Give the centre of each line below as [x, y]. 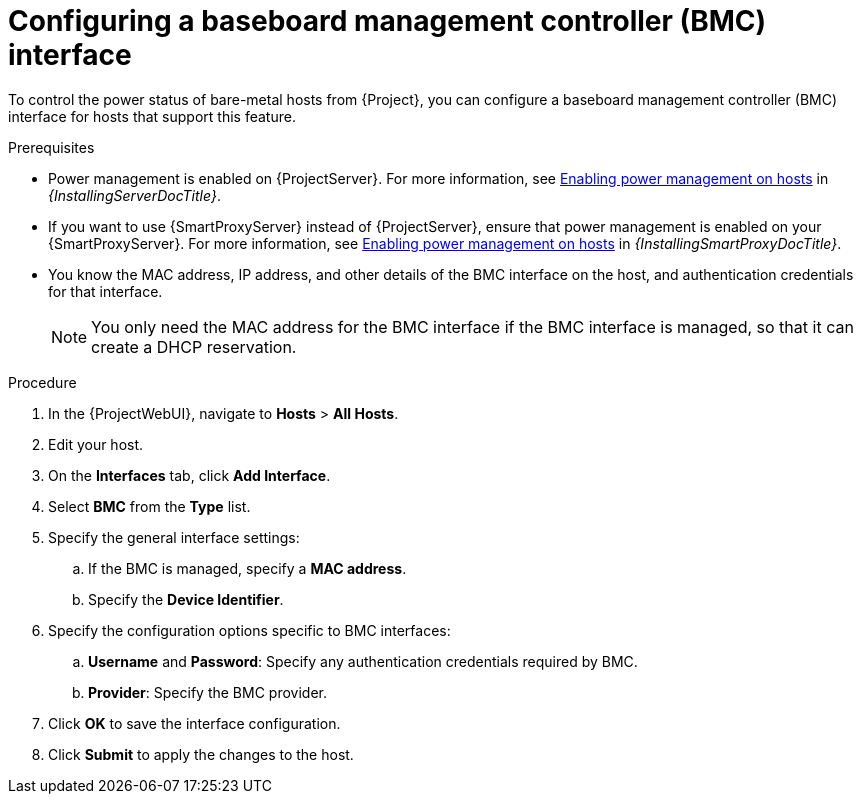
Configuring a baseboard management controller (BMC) [387, 21]
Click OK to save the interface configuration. [194, 723]
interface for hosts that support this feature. [152, 116]
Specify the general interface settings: [174, 537]
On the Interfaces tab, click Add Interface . [189, 475]
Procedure [42, 382]
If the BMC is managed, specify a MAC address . [247, 568]
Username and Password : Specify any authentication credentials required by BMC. [363, 661]
